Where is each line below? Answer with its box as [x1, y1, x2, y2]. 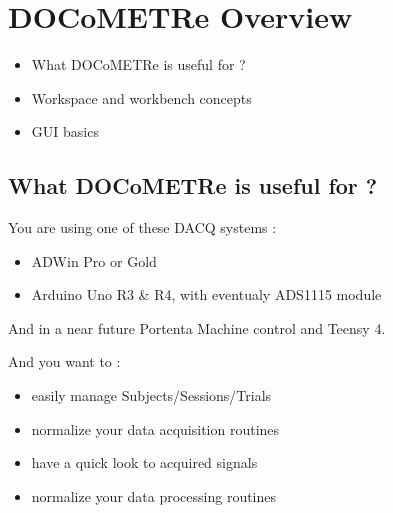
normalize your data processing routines [31, 485, 277, 506]
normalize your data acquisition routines [31, 418, 280, 439]
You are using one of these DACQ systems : [8, 217, 277, 238]
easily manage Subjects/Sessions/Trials [31, 385, 272, 406]
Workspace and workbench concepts [31, 87, 252, 108]
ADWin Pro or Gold [31, 250, 157, 271]
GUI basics [31, 121, 99, 142]
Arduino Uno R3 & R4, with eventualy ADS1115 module [31, 284, 382, 305]
